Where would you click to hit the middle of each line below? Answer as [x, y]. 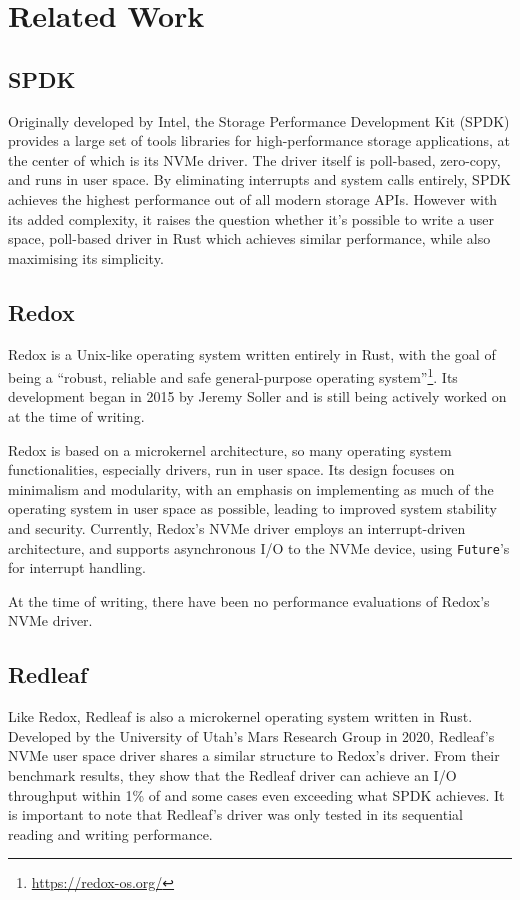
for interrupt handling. [77, 567]
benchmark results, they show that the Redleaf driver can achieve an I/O [232, 774]
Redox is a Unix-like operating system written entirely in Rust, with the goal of [252, 353]
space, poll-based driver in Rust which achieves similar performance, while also [249, 238]
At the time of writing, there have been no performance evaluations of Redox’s [249, 600]
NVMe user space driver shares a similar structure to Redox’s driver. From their [254, 755]
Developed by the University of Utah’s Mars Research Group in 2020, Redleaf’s [251, 735]
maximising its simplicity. [86, 257]
